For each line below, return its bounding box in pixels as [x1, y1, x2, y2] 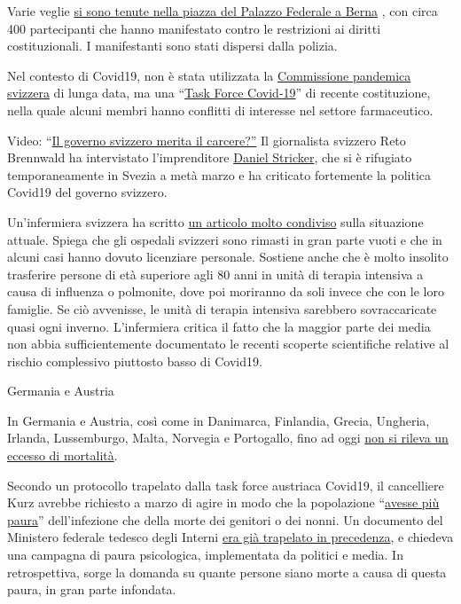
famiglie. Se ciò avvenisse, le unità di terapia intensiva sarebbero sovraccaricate [7, 299, 437, 318]
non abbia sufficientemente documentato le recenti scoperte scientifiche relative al [7, 334, 449, 353]
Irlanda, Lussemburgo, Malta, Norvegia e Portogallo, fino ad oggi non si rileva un [7, 428, 449, 447]
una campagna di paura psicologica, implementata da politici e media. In [7, 545, 403, 564]
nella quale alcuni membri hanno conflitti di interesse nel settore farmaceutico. [7, 100, 434, 119]
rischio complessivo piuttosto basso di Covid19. [7, 351, 262, 370]
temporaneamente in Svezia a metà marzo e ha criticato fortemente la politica [7, 165, 432, 184]
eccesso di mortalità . [7, 446, 118, 465]
